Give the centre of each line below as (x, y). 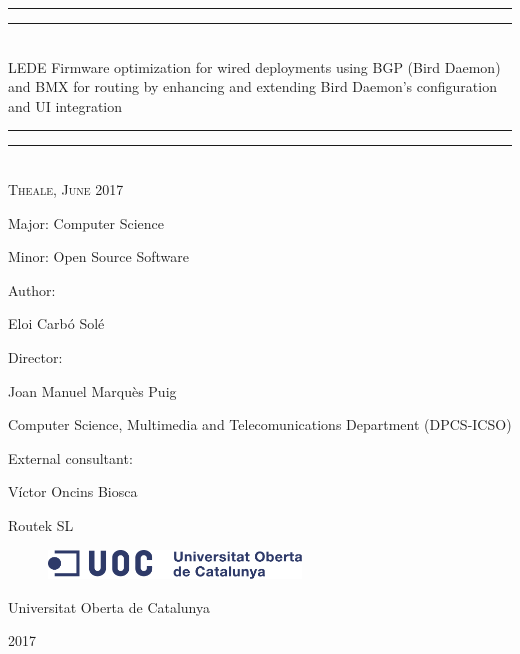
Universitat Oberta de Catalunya (109, 606)
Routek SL (41, 524)
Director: (35, 356)
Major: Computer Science (86, 222)
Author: (32, 289)
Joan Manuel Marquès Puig (92, 390)
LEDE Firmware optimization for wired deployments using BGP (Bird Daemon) (254, 66)
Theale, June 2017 (66, 188)
